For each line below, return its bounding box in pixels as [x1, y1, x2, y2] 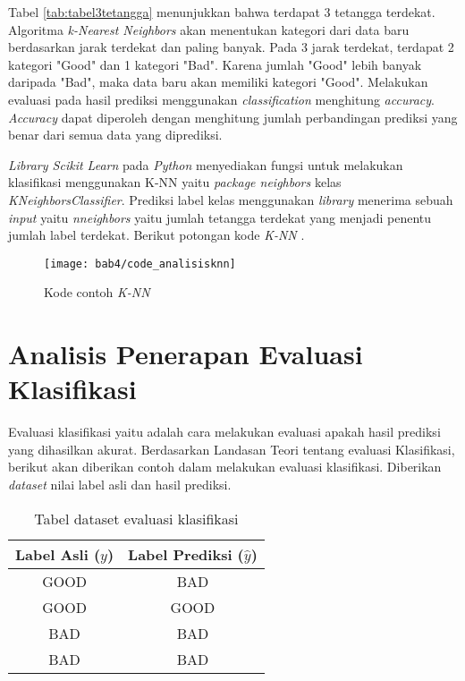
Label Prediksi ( [128, 543, 244, 565]
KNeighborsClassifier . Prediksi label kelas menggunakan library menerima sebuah [8, 190, 453, 209]
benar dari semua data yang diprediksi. [8, 125, 223, 144]
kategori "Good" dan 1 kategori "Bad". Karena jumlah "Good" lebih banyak [8, 55, 422, 73]
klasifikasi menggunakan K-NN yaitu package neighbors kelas [8, 173, 342, 192]
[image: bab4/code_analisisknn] [44, 257, 236, 270]
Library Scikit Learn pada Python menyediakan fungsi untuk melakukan [8, 155, 403, 174]
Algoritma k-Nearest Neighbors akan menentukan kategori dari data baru [8, 20, 410, 38]
